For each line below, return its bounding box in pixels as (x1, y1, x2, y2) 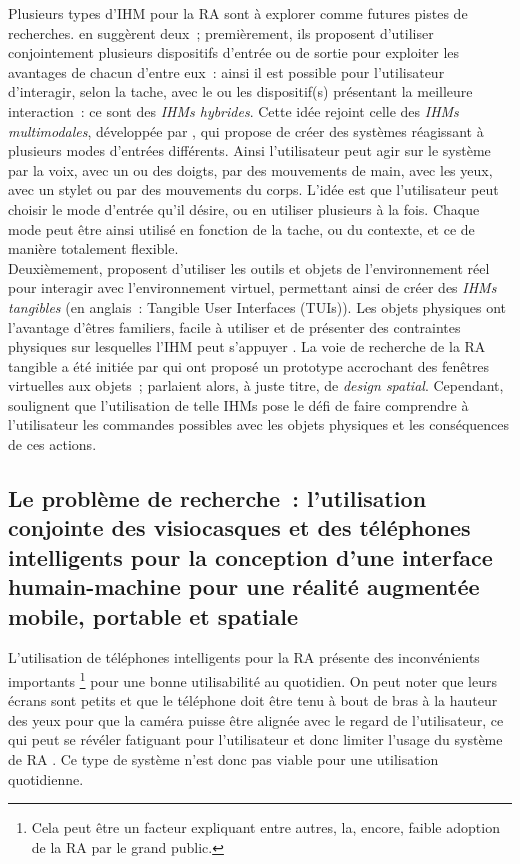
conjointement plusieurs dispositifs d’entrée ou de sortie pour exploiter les (8, 42, 460, 63)
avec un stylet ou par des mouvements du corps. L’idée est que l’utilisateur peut (8, 179, 499, 200)
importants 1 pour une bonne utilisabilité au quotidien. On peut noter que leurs (8, 668, 497, 691)
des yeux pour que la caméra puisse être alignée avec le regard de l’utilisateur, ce (8, 709, 504, 730)
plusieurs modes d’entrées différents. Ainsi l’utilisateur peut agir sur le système (8, 140, 491, 161)
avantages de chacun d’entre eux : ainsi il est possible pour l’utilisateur (8, 61, 445, 82)
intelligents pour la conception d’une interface (8, 541, 493, 572)
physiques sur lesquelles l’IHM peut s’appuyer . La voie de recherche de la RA (8, 336, 486, 357)
